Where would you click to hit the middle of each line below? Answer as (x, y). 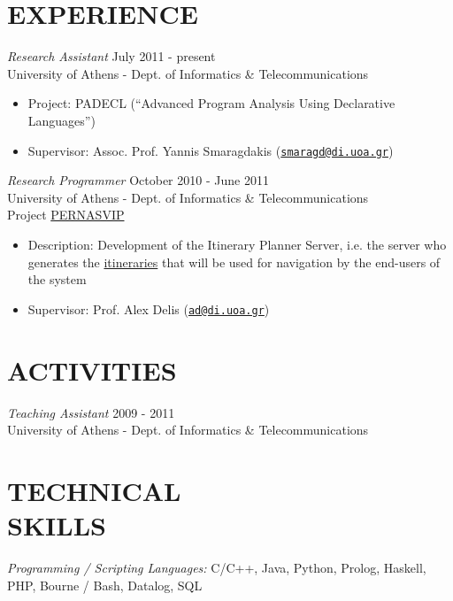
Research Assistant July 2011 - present (111, 56)
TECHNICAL (94, 490)
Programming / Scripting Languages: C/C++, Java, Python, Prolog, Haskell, (217, 567)
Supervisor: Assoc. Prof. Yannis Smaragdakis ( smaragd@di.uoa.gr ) (211, 150)
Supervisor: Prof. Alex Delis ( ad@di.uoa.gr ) (149, 308)
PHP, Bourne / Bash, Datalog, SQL (105, 585)
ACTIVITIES (92, 370)
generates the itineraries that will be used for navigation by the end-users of (234, 262)
